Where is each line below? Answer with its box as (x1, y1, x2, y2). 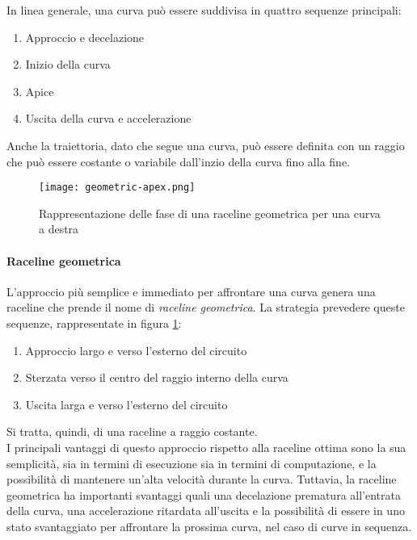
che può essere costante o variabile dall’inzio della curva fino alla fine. (6, 153, 350, 170)
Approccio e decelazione (25, 28, 145, 45)
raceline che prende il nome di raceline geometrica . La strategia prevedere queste (6, 299, 405, 316)
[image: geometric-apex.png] (39, 182, 196, 194)
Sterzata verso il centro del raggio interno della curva (25, 369, 289, 386)
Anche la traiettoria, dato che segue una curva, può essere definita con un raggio (6, 136, 405, 153)
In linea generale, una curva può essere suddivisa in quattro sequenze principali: (6, 2, 402, 18)
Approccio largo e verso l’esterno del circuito (25, 341, 247, 358)
